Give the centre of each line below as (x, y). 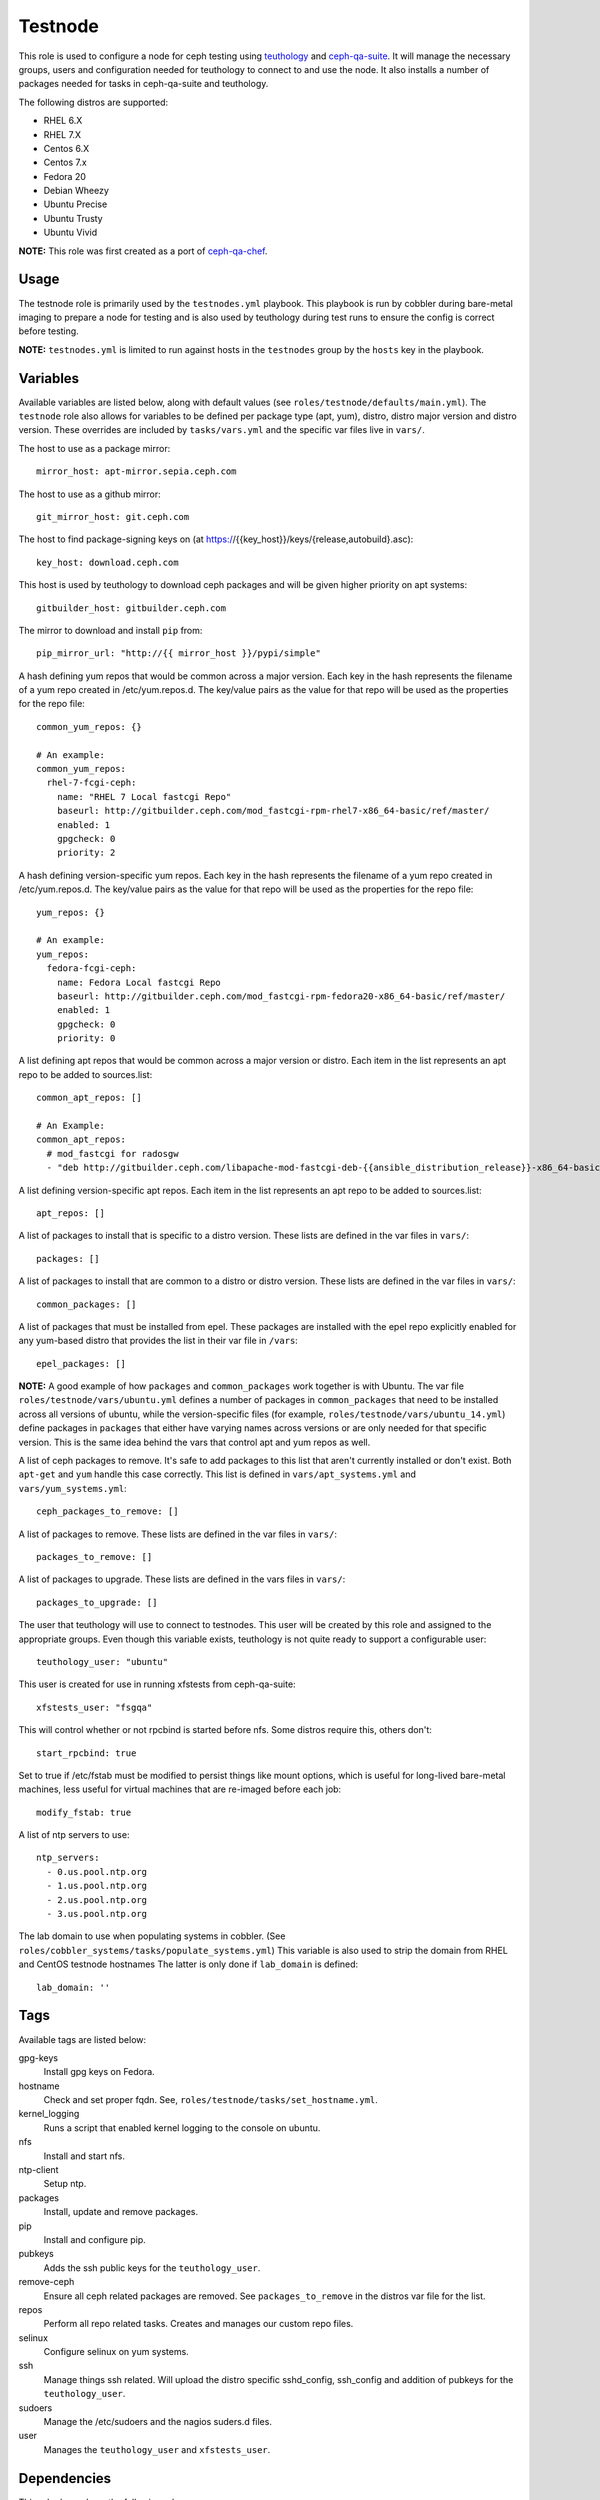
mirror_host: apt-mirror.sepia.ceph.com (136, 471)
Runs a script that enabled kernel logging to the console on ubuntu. (182, 2127)
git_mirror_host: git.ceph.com (113, 516)
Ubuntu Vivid (70, 232)
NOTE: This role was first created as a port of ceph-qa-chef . (143, 251)
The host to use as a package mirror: (94, 448)
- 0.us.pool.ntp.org (97, 1871)
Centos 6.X (66, 148)
